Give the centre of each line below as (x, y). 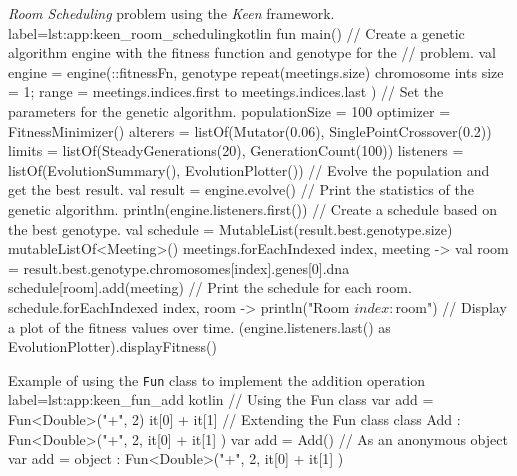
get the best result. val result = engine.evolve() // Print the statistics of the (241, 189)
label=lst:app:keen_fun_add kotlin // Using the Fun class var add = (221, 399)
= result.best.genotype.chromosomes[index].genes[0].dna (179, 267)
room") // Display (451, 306)
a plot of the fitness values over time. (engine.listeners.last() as (199, 326)
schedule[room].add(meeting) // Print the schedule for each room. (210, 287)
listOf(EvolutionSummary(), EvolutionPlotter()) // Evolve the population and (249, 169)
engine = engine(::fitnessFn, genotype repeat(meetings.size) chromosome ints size (256, 71)
